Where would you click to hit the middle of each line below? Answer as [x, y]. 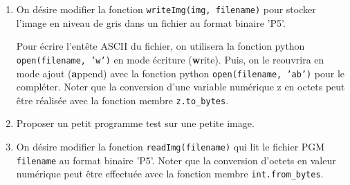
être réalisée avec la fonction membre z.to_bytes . [122, 100]
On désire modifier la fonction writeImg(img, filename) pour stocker [166, 9]
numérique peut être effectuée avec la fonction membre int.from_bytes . [170, 174]
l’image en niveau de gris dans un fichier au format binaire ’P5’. [151, 22]
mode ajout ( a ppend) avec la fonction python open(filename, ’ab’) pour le [181, 73]
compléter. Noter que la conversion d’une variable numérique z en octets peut [181, 87]
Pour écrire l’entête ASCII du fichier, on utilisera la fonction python [160, 46]
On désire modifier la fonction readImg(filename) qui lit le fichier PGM [171, 146]
